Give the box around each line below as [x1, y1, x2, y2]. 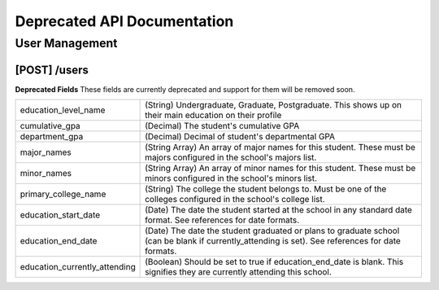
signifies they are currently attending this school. [145, 266, 333, 278]
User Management [15, 36, 118, 51]
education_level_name [20, 104, 106, 116]
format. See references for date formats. [145, 214, 300, 226]
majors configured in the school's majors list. [145, 152, 317, 163]
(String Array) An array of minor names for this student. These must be [145, 163, 416, 174]
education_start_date [20, 209, 101, 221]
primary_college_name [20, 188, 106, 200]
